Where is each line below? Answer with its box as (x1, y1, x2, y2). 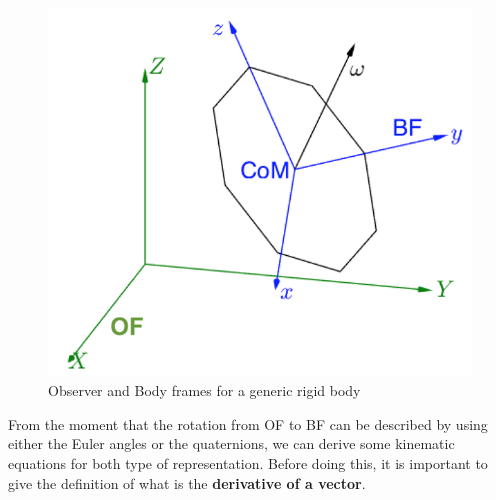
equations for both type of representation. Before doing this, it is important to (8, 453, 488, 474)
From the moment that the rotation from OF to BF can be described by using (8, 413, 488, 434)
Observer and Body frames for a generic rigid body (48, 380, 361, 401)
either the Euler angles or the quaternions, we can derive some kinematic (8, 433, 455, 454)
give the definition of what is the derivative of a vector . (8, 472, 366, 493)
